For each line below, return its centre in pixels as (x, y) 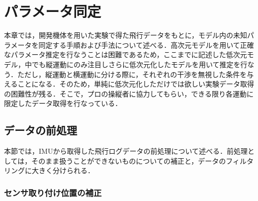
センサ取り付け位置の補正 (53, 192)
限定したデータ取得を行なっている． (63, 103)
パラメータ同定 (53, 11)
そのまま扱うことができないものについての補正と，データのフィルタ (143, 160)
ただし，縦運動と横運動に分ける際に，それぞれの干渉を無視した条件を (132, 74)
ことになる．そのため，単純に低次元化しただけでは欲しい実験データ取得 (136, 84)
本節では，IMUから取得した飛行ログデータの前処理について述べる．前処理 (126, 151)
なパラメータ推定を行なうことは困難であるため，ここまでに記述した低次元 (126, 54)
